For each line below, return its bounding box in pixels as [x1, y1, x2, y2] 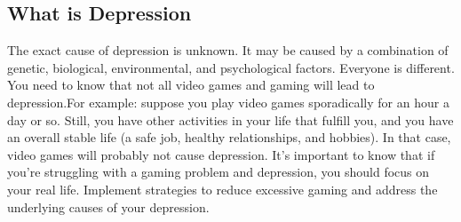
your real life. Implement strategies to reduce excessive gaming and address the [7, 179, 438, 198]
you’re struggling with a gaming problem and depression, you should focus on [7, 163, 430, 181]
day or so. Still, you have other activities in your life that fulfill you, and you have [7, 110, 454, 129]
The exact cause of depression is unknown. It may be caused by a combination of [7, 41, 449, 59]
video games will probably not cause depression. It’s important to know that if [7, 145, 435, 163]
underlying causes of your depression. [7, 197, 210, 216]
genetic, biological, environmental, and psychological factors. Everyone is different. [7, 58, 455, 76]
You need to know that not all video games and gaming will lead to [7, 75, 375, 94]
